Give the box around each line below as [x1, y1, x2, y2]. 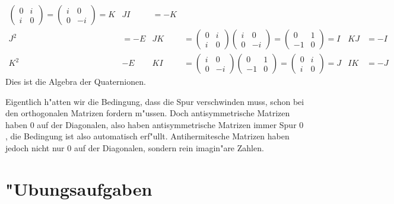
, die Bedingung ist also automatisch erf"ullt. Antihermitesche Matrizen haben [5, 130, 290, 142]
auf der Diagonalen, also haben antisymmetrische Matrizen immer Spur [37, 118, 297, 130]
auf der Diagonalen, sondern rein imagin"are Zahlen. [74, 142, 264, 154]
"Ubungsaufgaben [5, 176, 152, 200]
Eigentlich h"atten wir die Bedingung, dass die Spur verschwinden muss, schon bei [5, 95, 304, 107]
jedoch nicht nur [5, 142, 65, 154]
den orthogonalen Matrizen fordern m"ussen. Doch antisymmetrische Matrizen [5, 107, 290, 119]
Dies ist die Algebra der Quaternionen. [5, 75, 146, 88]
